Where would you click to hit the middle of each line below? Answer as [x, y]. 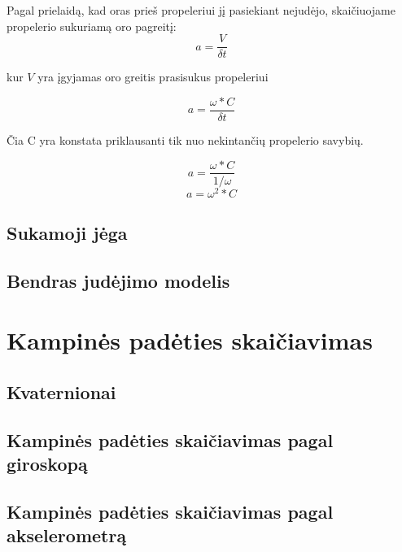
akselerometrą [67, 535]
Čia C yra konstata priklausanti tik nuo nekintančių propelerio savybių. [185, 139]
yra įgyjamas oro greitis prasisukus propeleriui [153, 77]
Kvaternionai [61, 391]
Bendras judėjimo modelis [118, 280]
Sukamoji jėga [67, 233]
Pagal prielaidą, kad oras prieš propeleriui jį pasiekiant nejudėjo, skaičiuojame [201, 10]
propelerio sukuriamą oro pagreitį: [92, 26]
